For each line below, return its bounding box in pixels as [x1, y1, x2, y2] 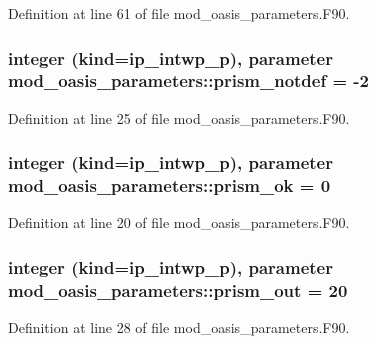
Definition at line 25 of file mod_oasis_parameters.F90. [8, 107, 350, 128]
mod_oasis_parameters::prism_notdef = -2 [8, 68, 370, 93]
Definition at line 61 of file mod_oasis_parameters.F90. [8, 3, 350, 23]
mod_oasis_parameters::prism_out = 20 [8, 277, 348, 302]
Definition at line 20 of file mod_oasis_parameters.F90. [8, 212, 350, 233]
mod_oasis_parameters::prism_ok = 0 [8, 173, 331, 198]
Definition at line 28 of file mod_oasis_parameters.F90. [8, 317, 350, 338]
